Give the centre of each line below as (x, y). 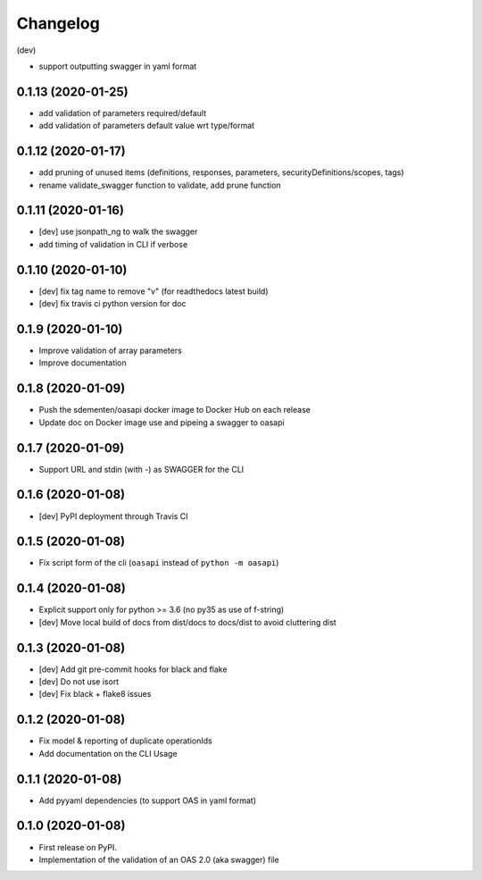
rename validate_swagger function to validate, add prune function (160, 185)
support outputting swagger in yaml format (118, 66)
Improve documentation (83, 363)
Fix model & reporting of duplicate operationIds (126, 741)
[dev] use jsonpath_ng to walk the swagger (118, 231)
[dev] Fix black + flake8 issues (95, 694)
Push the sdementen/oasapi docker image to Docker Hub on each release (175, 410)
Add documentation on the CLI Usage (108, 753)
